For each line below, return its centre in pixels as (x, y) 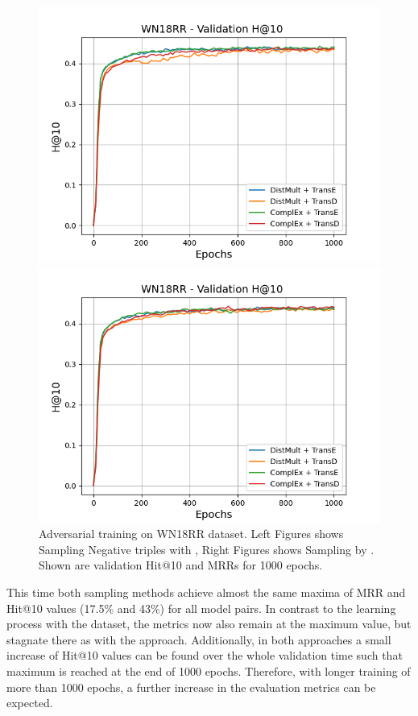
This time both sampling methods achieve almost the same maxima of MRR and (206, 592)
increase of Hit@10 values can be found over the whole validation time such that (205, 655)
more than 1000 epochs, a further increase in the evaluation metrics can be (191, 687)
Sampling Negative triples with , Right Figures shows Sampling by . (207, 549)
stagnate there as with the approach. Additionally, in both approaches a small (199, 639)
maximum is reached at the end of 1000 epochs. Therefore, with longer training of (209, 670)
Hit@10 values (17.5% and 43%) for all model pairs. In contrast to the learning (201, 608)
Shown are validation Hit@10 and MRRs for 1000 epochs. (181, 565)
